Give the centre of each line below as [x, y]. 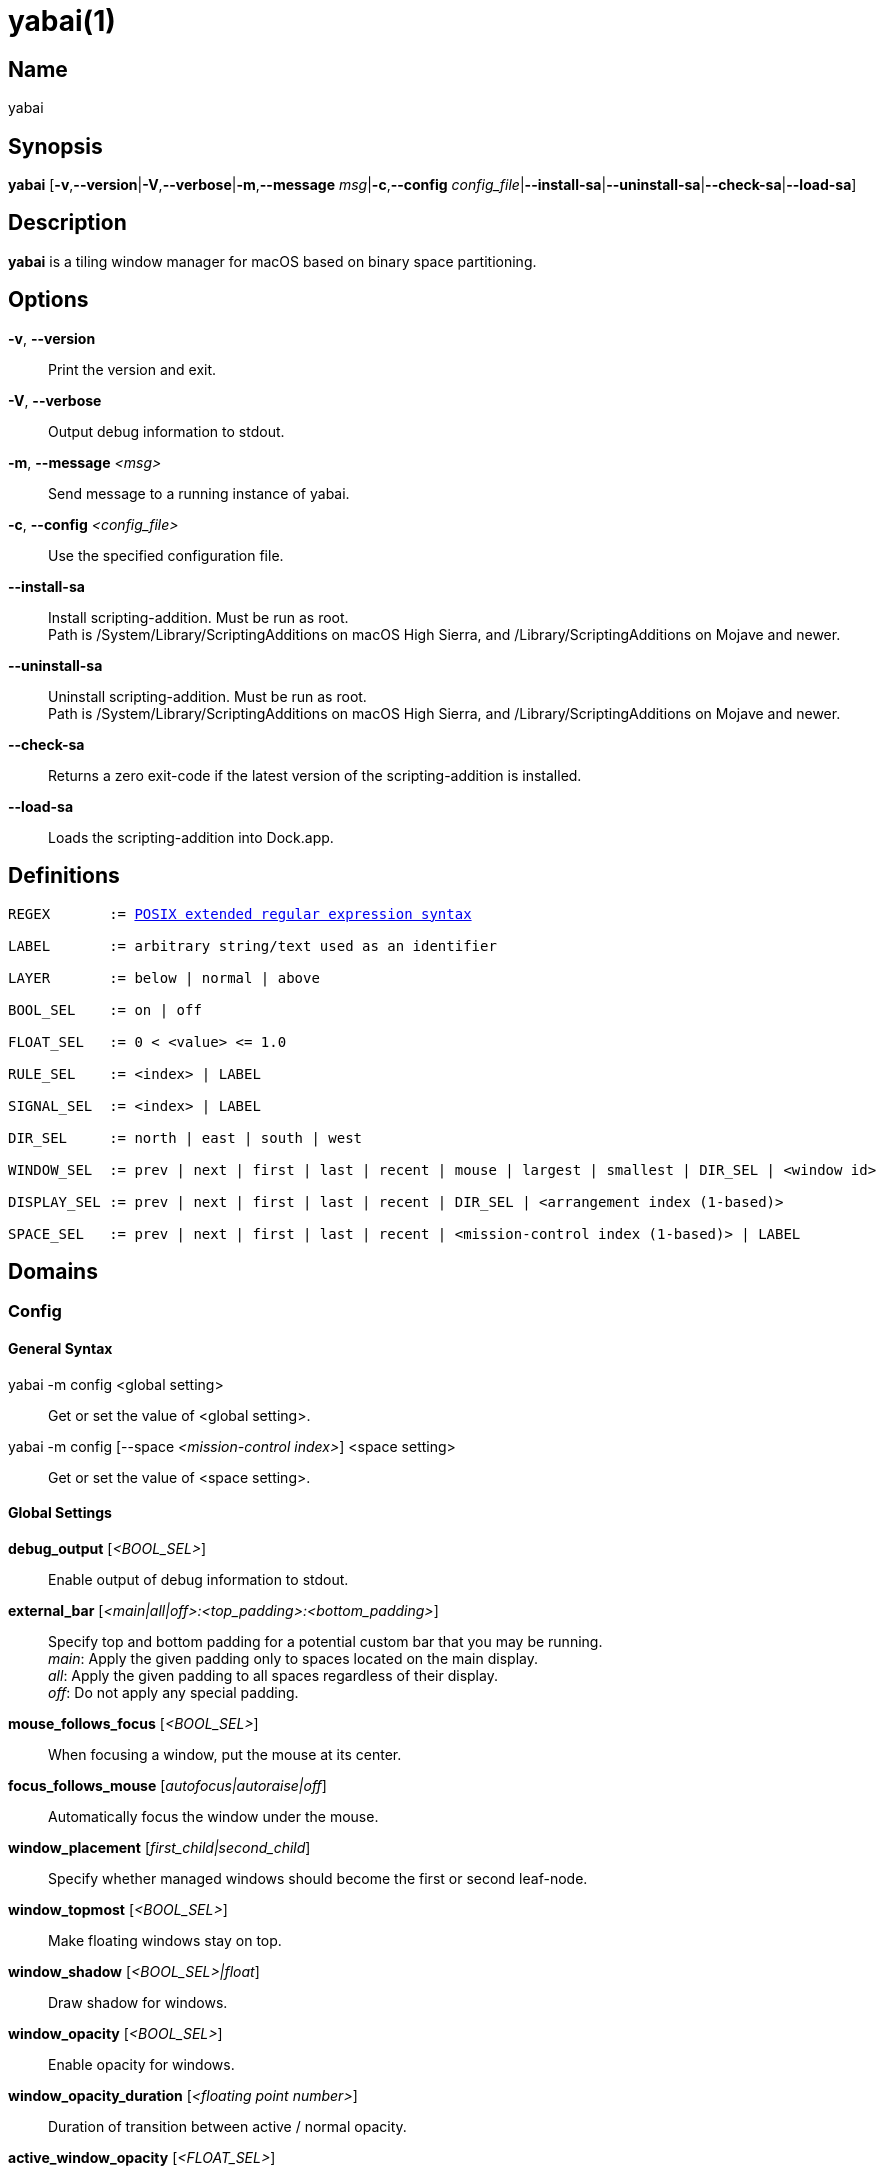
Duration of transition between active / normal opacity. [227, 2126]
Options [48, 300]
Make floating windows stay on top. [165, 1940]
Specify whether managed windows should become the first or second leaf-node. [318, 1878]
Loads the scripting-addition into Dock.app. [191, 837]
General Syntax [60, 1348]
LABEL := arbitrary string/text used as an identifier [252, 945]
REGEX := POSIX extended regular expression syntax [240, 913]
